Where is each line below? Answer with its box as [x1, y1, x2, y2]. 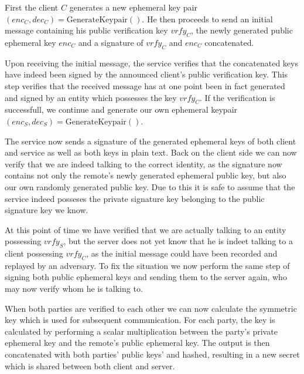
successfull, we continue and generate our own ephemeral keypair [5, 103, 238, 116]
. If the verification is [199, 91, 275, 103]
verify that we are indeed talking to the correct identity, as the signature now [5, 157, 282, 170]
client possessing [5, 247, 63, 260]
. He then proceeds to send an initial [142, 12, 273, 25]
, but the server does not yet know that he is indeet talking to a [63, 235, 293, 247]
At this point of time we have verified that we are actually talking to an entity [5, 223, 286, 235]
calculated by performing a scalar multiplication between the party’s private [5, 325, 278, 337]
